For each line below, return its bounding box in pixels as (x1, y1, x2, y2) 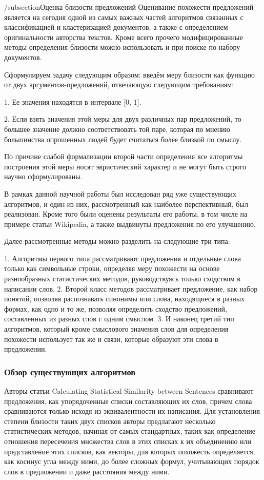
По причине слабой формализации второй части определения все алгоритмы (4, 151, 243, 162)
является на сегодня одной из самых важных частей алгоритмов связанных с (4, 11, 243, 22)
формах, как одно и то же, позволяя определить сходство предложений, (4, 303, 227, 314)
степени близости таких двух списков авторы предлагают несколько (4, 415, 216, 426)
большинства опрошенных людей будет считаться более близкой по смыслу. (4, 133, 242, 144)
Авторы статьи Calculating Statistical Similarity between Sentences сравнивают (4, 386, 254, 396)
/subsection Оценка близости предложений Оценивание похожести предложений (4, 2, 254, 12)
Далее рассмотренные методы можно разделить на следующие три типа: (4, 236, 230, 246)
